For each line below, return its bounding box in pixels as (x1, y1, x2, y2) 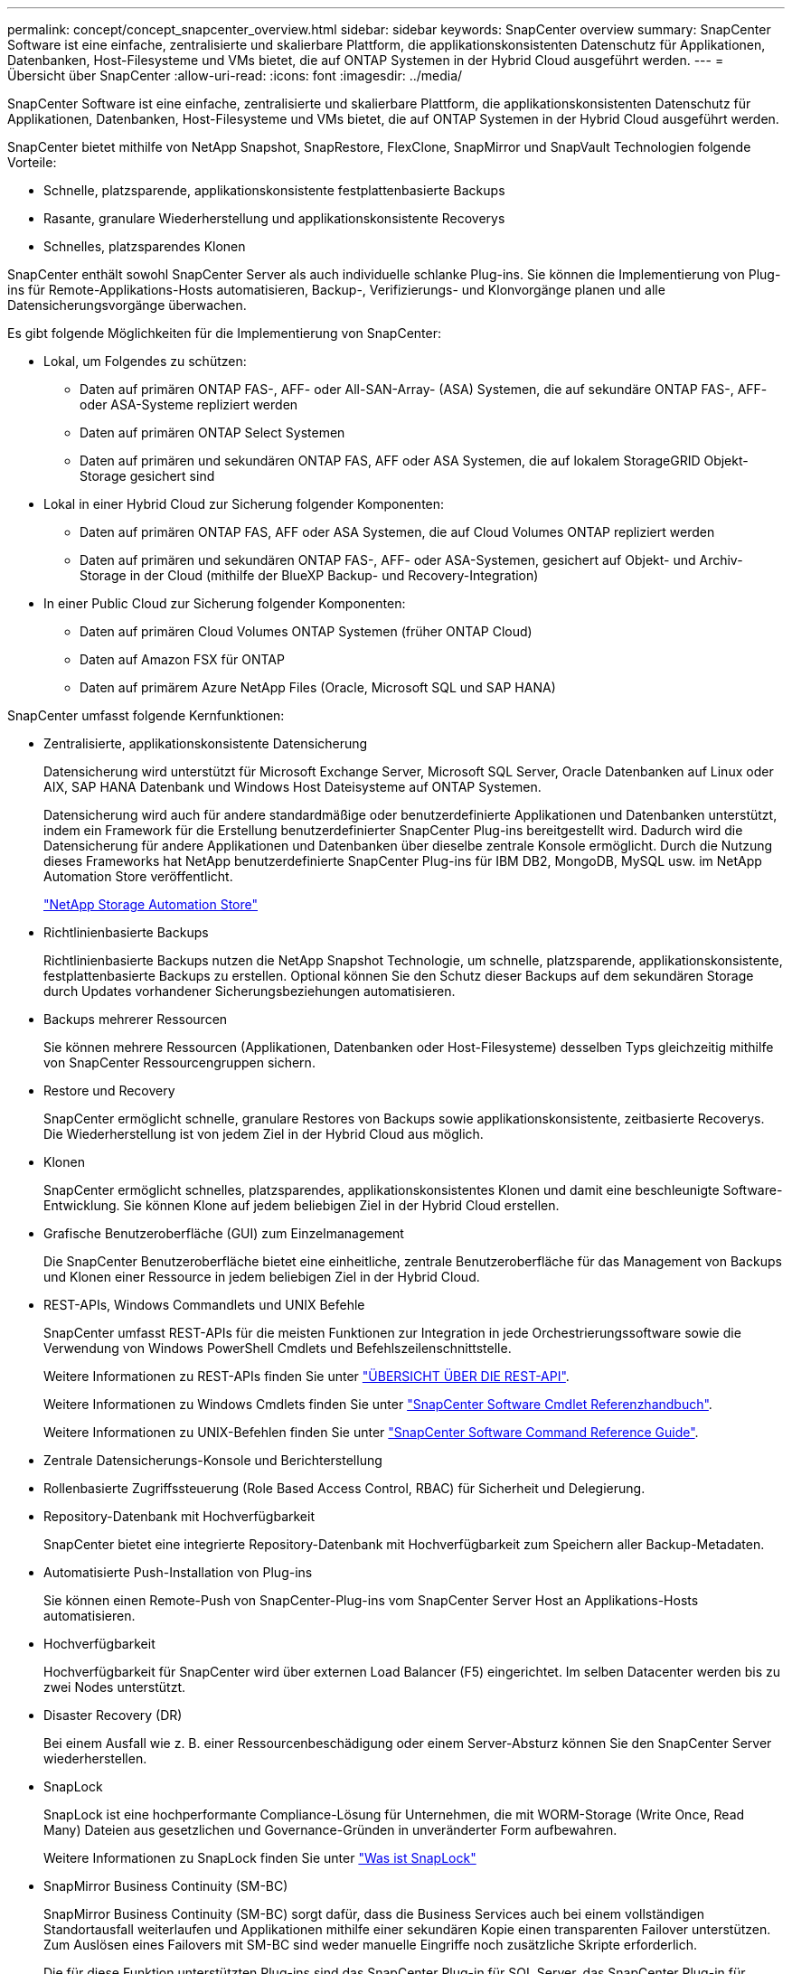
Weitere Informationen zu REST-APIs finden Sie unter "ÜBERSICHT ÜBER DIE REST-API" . (43, 1368, 570, 1384)
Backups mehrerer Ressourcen (43, 1011, 228, 1027)
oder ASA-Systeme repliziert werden (80, 397, 298, 412)
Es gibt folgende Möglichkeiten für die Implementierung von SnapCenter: (7, 325, 441, 341)
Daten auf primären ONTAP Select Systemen (80, 425, 345, 440)
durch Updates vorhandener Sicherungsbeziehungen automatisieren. (43, 983, 456, 999)
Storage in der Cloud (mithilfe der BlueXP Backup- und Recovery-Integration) (80, 568, 539, 583)
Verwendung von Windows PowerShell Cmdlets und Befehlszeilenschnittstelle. (43, 1340, 512, 1356)
